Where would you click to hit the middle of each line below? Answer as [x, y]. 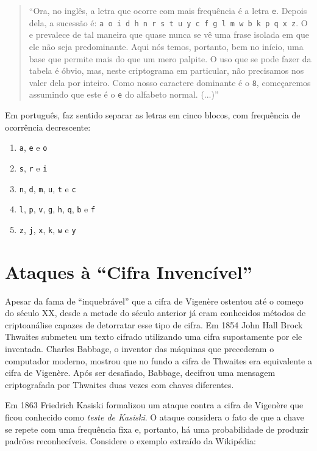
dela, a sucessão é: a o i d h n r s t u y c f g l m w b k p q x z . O [168, 22]
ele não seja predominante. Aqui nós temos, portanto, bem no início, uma [166, 46]
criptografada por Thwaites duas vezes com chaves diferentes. [119, 384]
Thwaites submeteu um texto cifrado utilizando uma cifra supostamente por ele [154, 337]
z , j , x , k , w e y [48, 229]
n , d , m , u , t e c [48, 188]
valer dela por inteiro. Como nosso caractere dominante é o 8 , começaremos [170, 82]
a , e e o [33, 147]
